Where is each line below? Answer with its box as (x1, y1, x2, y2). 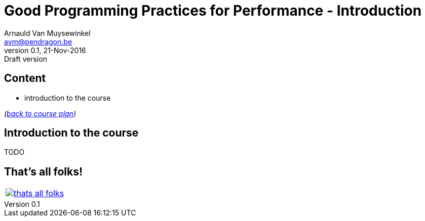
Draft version (4, 54, 47, 63)
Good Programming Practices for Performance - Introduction (4, 2, 422, 19)
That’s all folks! (4, 165, 83, 178)
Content (4, 72, 46, 85)
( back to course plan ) (4, 109, 76, 118)
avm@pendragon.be (4, 37, 72, 46)
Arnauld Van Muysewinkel (4, 28, 91, 37)
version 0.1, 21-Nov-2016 (4, 46, 86, 55)
